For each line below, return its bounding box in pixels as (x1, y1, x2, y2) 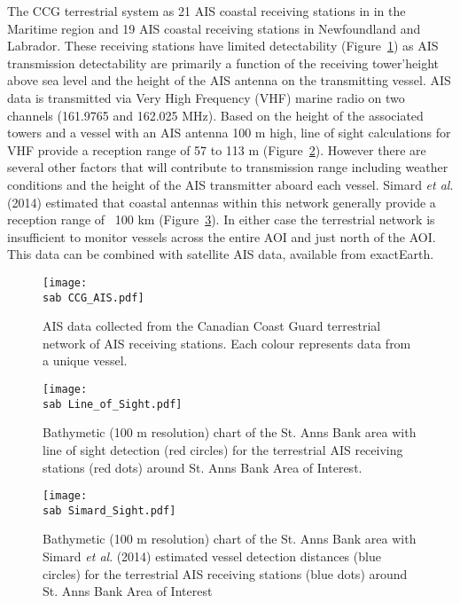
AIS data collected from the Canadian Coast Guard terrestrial (43, 317, 381, 335)
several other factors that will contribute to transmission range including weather (7, 158, 448, 176)
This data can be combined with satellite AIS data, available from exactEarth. (7, 245, 434, 263)
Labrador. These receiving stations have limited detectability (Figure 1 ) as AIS (7, 36, 439, 55)
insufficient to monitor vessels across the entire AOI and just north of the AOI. (7, 227, 436, 246)
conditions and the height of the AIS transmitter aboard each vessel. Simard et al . (7, 175, 454, 193)
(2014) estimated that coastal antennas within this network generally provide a (7, 192, 436, 211)
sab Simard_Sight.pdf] (43, 504, 176, 517)
